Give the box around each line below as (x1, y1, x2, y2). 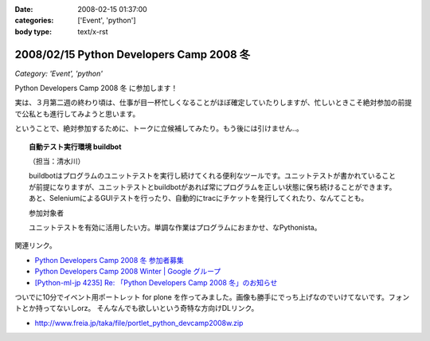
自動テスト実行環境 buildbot (29, 142, 122, 151)
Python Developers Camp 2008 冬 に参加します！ (14, 84, 178, 93)
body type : (14, 26, 52, 36)
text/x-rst (77, 26, 108, 36)
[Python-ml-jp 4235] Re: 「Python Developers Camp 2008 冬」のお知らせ (34, 277, 278, 287)
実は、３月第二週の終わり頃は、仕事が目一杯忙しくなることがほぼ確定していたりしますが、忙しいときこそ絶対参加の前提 (14, 98, 412, 108)
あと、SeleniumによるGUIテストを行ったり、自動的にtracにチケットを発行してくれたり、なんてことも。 (29, 194, 369, 203)
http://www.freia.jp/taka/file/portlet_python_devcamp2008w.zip (34, 318, 244, 327)
